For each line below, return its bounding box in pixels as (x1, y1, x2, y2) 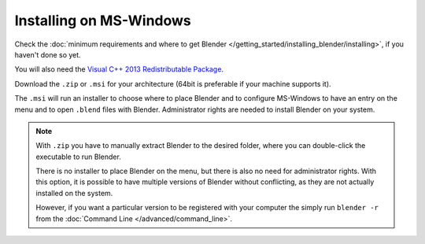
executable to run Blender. (35, 152, 121, 161)
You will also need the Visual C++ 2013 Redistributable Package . (14, 65, 224, 74)
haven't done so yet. (14, 50, 82, 59)
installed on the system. (35, 188, 113, 198)
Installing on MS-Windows (14, 12, 192, 29)
